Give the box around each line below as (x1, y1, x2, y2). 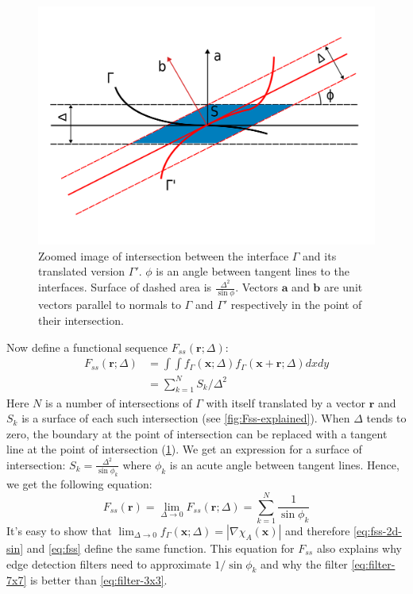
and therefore (285, 522, 350, 538)
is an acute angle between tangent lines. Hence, (169, 456, 399, 472)
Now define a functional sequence (6, 338, 168, 355)
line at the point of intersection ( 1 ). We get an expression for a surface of (6, 441, 362, 457)
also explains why (316, 539, 402, 556)
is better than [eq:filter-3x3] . (29, 572, 168, 588)
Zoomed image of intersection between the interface (38, 247, 289, 264)
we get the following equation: (6, 476, 152, 492)
